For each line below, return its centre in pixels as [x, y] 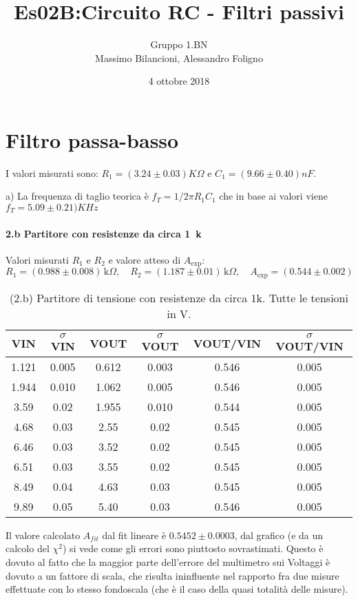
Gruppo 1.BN [179, 44]
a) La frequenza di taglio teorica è [77, 196]
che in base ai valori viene [273, 196]
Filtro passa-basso [92, 139]
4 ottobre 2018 [179, 81]
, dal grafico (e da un [279, 535]
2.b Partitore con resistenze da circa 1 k [104, 233]
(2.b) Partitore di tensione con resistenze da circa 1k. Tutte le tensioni [179, 297]
